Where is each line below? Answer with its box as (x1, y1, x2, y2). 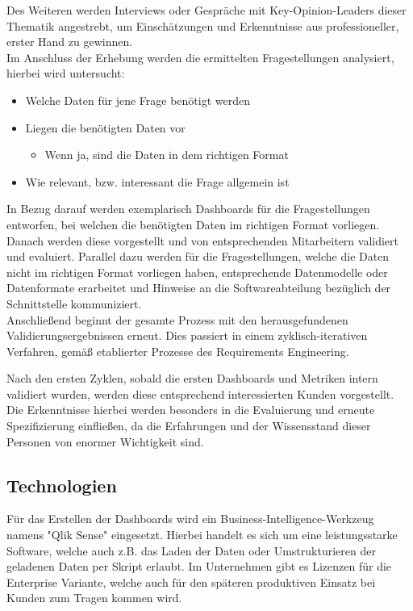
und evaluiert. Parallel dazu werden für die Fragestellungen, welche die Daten (6, 248, 390, 265)
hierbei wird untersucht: (6, 65, 125, 82)
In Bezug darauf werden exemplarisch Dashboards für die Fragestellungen (6, 200, 370, 217)
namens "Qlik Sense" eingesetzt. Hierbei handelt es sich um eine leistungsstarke (6, 526, 398, 543)
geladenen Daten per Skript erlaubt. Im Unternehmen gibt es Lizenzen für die (6, 558, 392, 575)
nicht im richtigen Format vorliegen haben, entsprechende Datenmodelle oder (6, 263, 388, 280)
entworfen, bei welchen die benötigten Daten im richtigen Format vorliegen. (6, 216, 380, 232)
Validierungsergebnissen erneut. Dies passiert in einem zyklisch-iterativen (6, 327, 368, 344)
